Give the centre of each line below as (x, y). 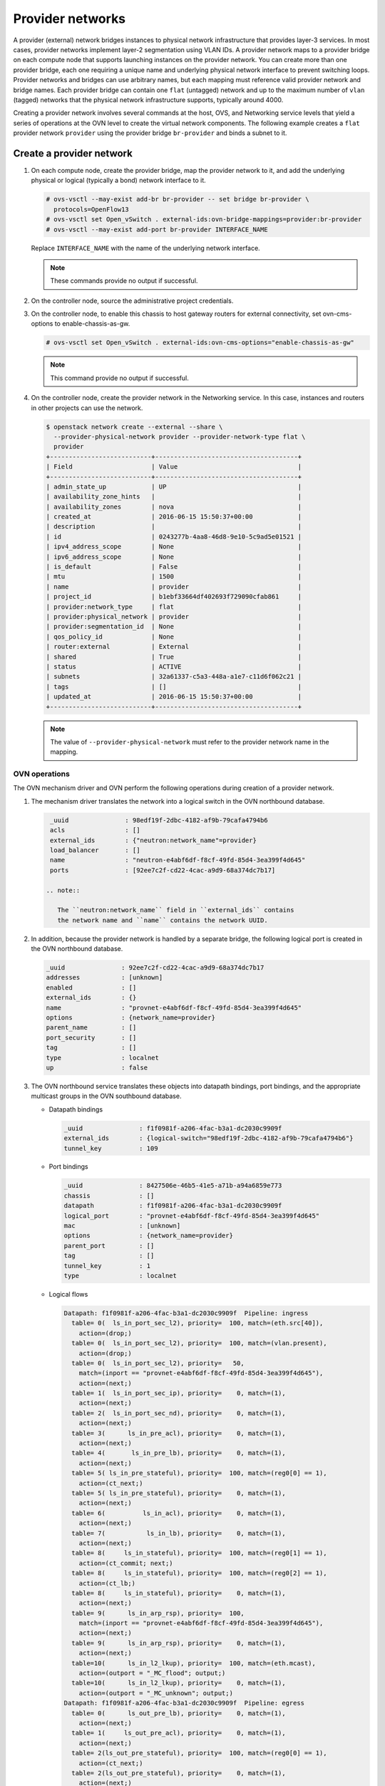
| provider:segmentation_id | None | (174, 627)
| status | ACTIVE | (174, 667)
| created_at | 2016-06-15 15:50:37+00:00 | (174, 517)
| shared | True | (174, 657)
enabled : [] (91, 987)
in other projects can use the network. (87, 408)
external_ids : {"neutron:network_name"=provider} (153, 840)
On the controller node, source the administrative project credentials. (132, 301)
